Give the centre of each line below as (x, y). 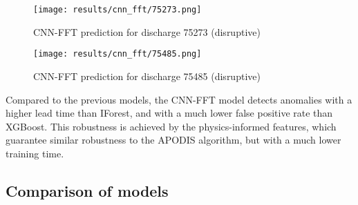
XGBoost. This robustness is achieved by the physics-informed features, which (171, 126)
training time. (35, 153)
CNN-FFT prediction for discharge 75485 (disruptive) (147, 76)
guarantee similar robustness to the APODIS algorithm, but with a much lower (173, 140)
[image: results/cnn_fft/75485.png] (117, 54)
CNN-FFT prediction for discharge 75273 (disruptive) (147, 31)
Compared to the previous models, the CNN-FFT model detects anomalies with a (179, 99)
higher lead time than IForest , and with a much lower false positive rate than (169, 113)
